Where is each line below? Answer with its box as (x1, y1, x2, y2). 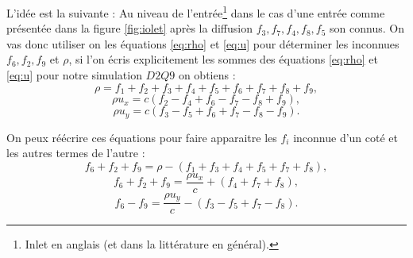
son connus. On (330, 20, 404, 37)
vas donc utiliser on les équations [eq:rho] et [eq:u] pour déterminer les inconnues (6, 35, 399, 52)
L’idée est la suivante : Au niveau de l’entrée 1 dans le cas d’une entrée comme (6, 2, 385, 21)
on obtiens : (178, 67, 236, 83)
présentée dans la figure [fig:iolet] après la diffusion (6, 20, 253, 37)
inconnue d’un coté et (293, 129, 398, 145)
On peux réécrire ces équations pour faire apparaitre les (6, 129, 277, 145)
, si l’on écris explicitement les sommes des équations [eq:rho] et (68, 51, 378, 67)
